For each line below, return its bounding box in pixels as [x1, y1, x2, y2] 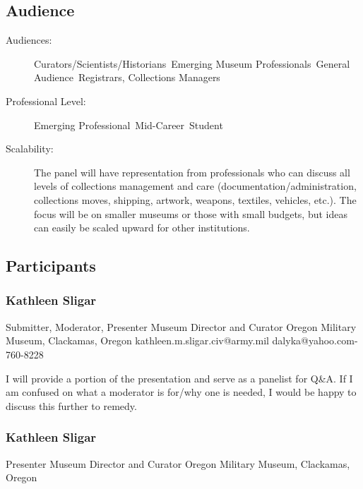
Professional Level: [6, 93, 86, 108]
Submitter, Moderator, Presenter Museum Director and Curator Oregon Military [6, 319, 357, 334]
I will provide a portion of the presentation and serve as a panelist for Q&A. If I [6, 370, 353, 385]
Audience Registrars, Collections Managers [34, 70, 220, 85]
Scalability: [6, 141, 54, 156]
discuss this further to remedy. [6, 398, 137, 413]
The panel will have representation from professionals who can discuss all [34, 164, 350, 179]
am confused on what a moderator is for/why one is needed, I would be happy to [6, 385, 357, 399]
